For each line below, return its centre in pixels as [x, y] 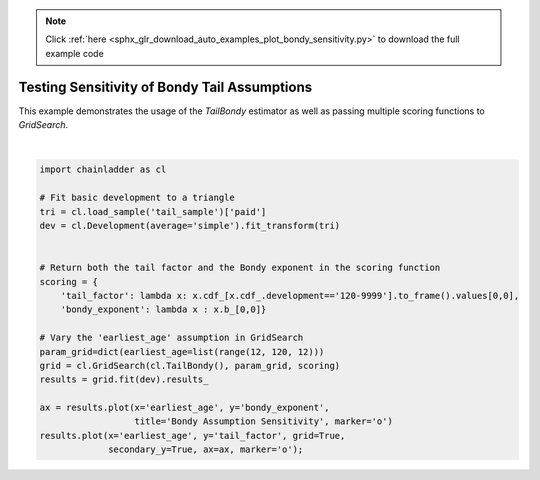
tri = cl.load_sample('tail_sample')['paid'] [153, 211]
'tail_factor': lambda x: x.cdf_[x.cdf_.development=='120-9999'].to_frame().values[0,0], [290, 295]
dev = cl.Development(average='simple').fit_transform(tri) [190, 226]
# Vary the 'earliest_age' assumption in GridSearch [171, 338]
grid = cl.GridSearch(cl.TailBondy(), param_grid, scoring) [190, 365]
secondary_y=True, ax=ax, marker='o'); [206, 449]
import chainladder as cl [103, 169]
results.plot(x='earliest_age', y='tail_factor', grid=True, [192, 435]
